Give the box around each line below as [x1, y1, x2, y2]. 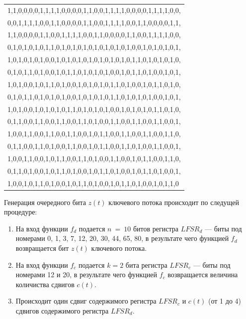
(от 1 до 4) [208, 296, 242, 306]
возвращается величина [167, 269, 238, 280]
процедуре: [4, 207, 37, 217]
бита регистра [125, 259, 167, 270]
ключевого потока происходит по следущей [108, 197, 240, 207]
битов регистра [133, 223, 178, 233]
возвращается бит [15, 243, 69, 253]
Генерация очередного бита [4, 197, 86, 207]
